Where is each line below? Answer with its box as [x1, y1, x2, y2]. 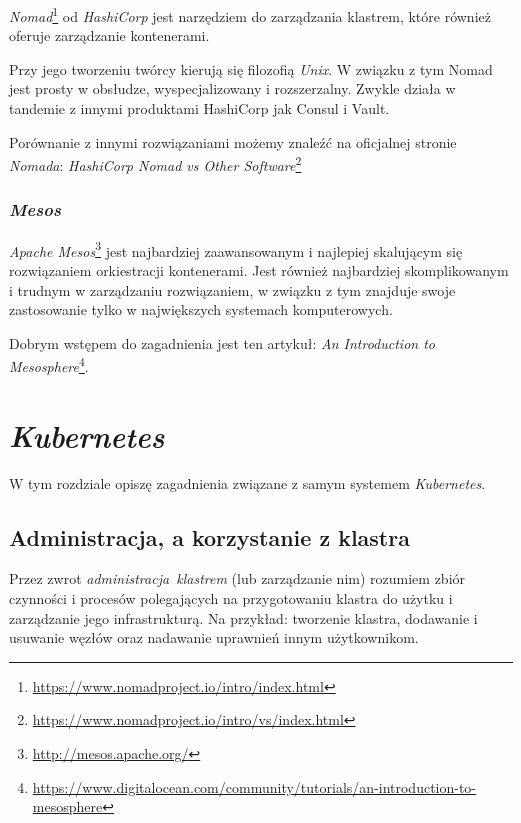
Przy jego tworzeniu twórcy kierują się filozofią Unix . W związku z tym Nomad [9, 58, 493, 79]
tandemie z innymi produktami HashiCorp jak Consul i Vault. [9, 98, 390, 119]
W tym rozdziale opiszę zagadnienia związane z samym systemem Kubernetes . [9, 472, 486, 493]
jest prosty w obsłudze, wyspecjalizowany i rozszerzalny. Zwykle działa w [9, 78, 456, 99]
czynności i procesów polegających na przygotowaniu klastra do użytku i [9, 588, 453, 609]
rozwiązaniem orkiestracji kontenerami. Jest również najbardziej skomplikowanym [9, 259, 509, 280]
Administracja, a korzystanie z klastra [9, 521, 410, 552]
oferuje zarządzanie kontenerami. [9, 25, 210, 46]
